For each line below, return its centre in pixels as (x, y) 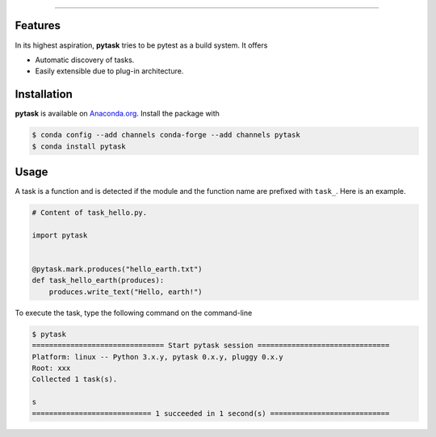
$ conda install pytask (79, 146)
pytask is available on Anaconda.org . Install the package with (117, 114)
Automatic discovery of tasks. (85, 60)
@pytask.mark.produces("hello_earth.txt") (117, 269)
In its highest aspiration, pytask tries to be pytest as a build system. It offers (141, 45)
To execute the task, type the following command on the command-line (134, 313)
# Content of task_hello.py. (90, 213)
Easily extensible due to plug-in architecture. (109, 71)
